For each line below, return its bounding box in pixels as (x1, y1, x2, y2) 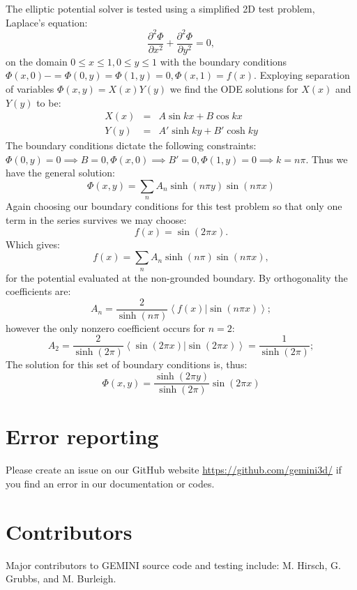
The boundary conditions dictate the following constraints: (6, 138, 257, 153)
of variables (6, 81, 54, 96)
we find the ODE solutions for (169, 81, 298, 96)
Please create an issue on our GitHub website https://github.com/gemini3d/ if (6, 462, 342, 477)
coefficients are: (6, 284, 71, 298)
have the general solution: (6, 165, 115, 180)
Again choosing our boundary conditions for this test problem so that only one (6, 199, 342, 213)
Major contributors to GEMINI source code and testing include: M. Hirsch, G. (6, 557, 341, 572)
